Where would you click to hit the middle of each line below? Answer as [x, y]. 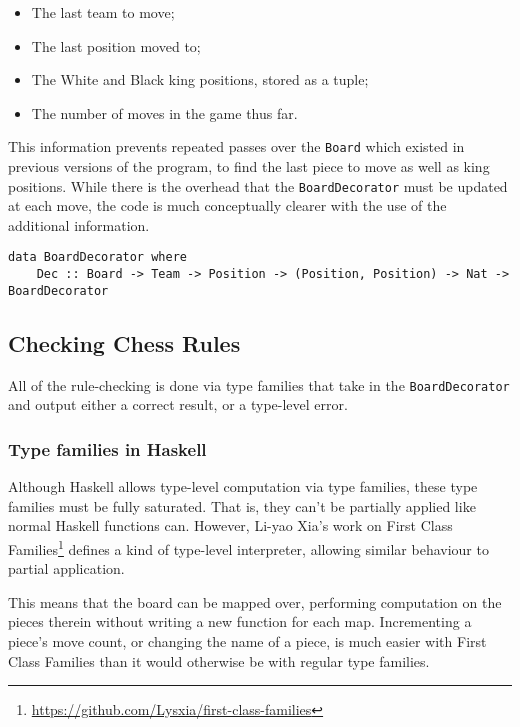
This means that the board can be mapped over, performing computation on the [255, 601]
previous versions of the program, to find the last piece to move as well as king [249, 166]
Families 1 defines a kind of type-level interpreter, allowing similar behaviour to [248, 547]
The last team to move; [103, 12]
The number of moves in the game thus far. [164, 112]
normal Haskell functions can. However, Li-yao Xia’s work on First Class [230, 525]
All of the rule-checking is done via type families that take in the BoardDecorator [259, 384]
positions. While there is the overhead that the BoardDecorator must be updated [258, 185]
